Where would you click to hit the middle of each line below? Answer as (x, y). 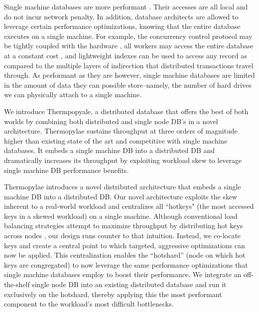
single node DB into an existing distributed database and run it (129, 284)
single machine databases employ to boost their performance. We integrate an (123, 274)
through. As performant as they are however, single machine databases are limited (129, 75)
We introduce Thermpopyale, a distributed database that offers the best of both (126, 111)
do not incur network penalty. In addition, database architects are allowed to (121, 16)
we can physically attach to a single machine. (73, 94)
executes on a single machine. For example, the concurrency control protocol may (128, 36)
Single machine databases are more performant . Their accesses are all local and (126, 6)
